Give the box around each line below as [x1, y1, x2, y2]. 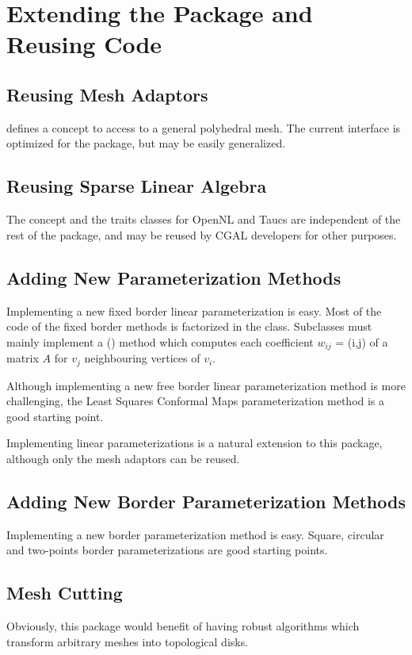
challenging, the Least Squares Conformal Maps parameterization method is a [6, 393, 385, 409]
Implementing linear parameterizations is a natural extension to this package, [6, 435, 383, 451]
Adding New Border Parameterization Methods [6, 489, 406, 513]
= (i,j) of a [335, 333, 388, 350]
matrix [6, 350, 39, 366]
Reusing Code [6, 28, 162, 60]
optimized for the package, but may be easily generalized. [6, 135, 286, 151]
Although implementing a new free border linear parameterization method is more [6, 377, 406, 393]
